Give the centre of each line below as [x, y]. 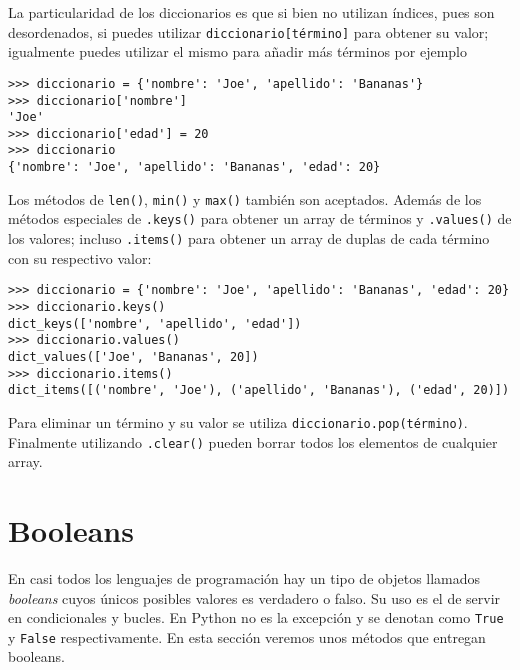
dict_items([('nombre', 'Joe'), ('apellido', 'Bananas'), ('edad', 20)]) [259, 390]
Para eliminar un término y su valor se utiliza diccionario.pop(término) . [238, 421]
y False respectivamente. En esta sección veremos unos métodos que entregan [247, 636]
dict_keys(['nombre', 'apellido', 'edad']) [155, 323]
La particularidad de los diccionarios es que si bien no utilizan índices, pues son [251, 12]
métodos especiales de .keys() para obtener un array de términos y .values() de [260, 218]
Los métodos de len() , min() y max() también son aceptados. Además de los [245, 198]
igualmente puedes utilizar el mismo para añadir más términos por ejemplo [237, 51]
